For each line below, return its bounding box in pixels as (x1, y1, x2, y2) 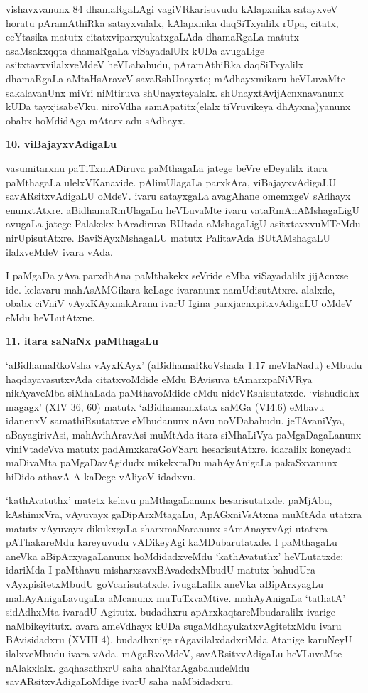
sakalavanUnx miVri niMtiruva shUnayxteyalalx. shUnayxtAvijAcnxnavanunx (6, 85, 344, 100)
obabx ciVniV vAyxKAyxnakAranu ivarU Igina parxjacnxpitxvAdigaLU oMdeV (6, 296, 352, 311)
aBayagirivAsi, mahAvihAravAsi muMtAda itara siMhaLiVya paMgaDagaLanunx (6, 427, 362, 442)
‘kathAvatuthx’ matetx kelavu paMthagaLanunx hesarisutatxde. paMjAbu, (6, 493, 332, 507)
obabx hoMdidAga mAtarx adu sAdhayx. (6, 112, 185, 127)
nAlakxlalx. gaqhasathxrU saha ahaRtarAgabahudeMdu (6, 660, 250, 675)
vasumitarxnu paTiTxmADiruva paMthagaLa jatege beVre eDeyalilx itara (6, 160, 328, 175)
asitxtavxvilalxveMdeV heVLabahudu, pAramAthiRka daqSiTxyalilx (6, 57, 304, 72)
